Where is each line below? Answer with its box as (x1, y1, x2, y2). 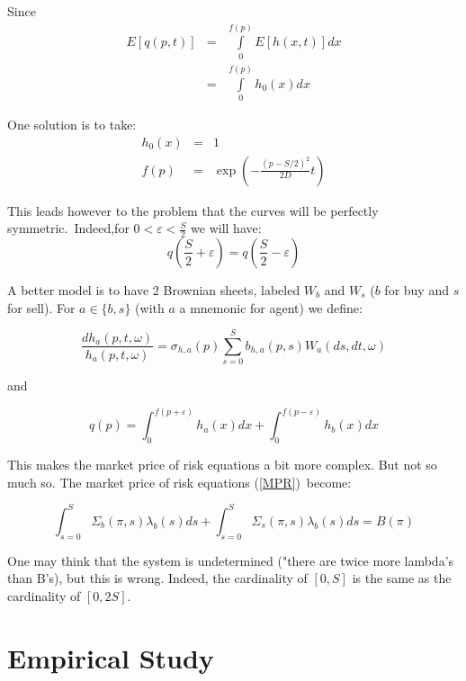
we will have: (191, 219, 262, 237)
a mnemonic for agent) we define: (179, 298, 363, 317)
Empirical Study (7, 639, 214, 676)
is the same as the (352, 569, 452, 587)
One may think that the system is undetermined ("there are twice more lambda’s (7, 551, 454, 569)
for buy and (384, 280, 449, 299)
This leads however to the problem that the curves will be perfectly (7, 201, 379, 220)
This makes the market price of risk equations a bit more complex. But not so (7, 455, 437, 474)
